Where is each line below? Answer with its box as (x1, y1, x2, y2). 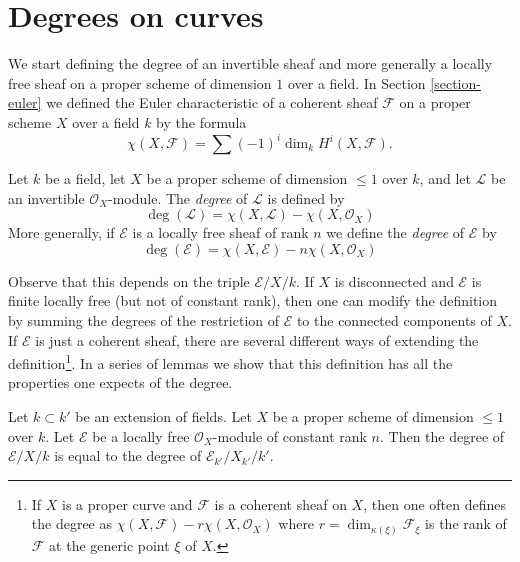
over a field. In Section (287, 72, 426, 93)
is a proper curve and (62, 493, 193, 514)
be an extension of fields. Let (75, 406, 252, 426)
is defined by (267, 187, 345, 208)
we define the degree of (326, 222, 465, 243)
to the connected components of (296, 309, 492, 330)
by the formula (156, 111, 247, 132)
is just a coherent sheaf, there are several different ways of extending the (35, 329, 479, 350)
